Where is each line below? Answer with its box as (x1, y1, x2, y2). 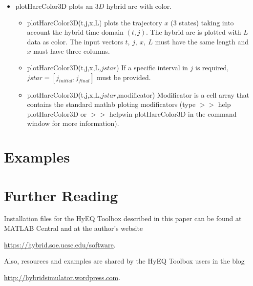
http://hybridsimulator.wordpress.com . (4, 272, 121, 282)
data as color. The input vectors (27, 36, 123, 46)
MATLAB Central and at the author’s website (4, 223, 143, 233)
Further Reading (4, 185, 118, 205)
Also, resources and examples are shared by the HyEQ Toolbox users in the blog (4, 256, 245, 266)
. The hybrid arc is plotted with (146, 27, 241, 37)
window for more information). (27, 118, 119, 128)
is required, (195, 62, 229, 72)
